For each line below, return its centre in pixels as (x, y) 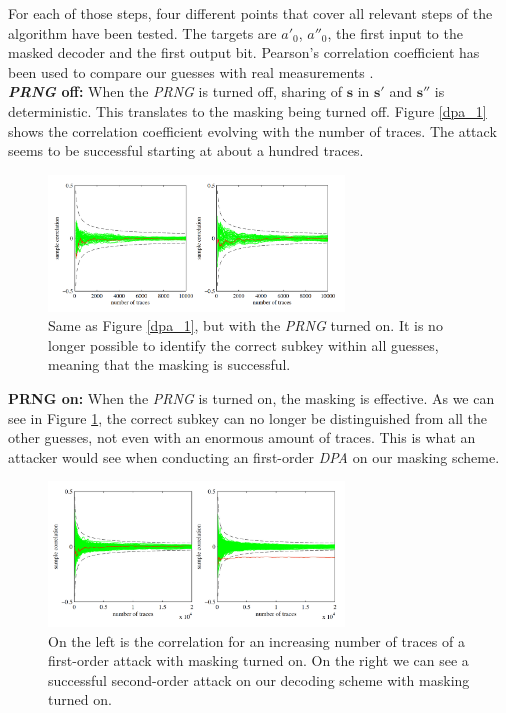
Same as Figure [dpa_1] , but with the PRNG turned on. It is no (245, 325)
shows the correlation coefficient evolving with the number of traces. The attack (252, 130)
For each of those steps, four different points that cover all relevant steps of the (250, 13)
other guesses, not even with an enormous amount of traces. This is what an (242, 437)
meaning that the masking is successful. (169, 364)
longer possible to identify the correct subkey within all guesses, (243, 344)
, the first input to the (395, 32)
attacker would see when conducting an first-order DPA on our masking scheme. (254, 456)
